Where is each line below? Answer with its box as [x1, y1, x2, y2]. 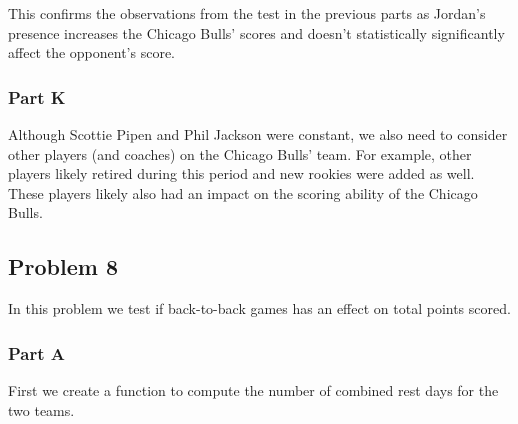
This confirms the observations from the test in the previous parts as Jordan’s [8, 3, 486, 23]
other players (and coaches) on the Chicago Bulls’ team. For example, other [8, 143, 472, 164]
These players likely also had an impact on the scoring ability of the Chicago [8, 182, 478, 203]
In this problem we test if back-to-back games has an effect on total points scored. [8, 298, 511, 319]
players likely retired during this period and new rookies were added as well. [8, 163, 475, 184]
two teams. [8, 399, 75, 420]
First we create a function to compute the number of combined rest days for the [8, 379, 499, 400]
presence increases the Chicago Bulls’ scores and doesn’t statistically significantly [8, 22, 505, 43]
